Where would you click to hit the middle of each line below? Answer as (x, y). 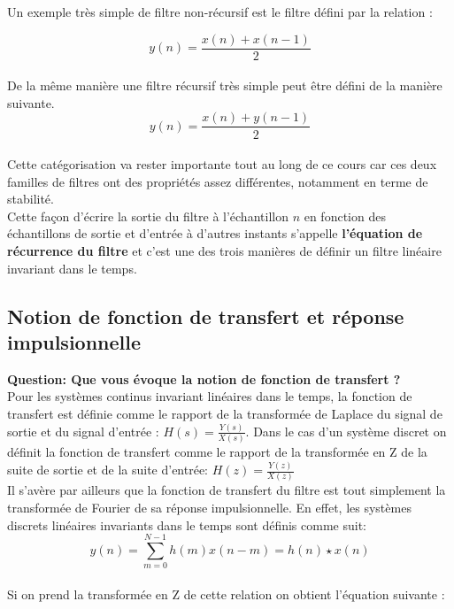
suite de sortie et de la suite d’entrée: (108, 470)
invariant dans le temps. (72, 268)
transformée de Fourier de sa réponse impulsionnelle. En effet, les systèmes (209, 508)
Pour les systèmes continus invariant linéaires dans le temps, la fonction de (210, 396)
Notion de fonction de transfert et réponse (206, 316)
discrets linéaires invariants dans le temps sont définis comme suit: (187, 524)
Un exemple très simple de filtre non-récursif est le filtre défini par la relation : (220, 12)
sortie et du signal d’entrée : (83, 431)
